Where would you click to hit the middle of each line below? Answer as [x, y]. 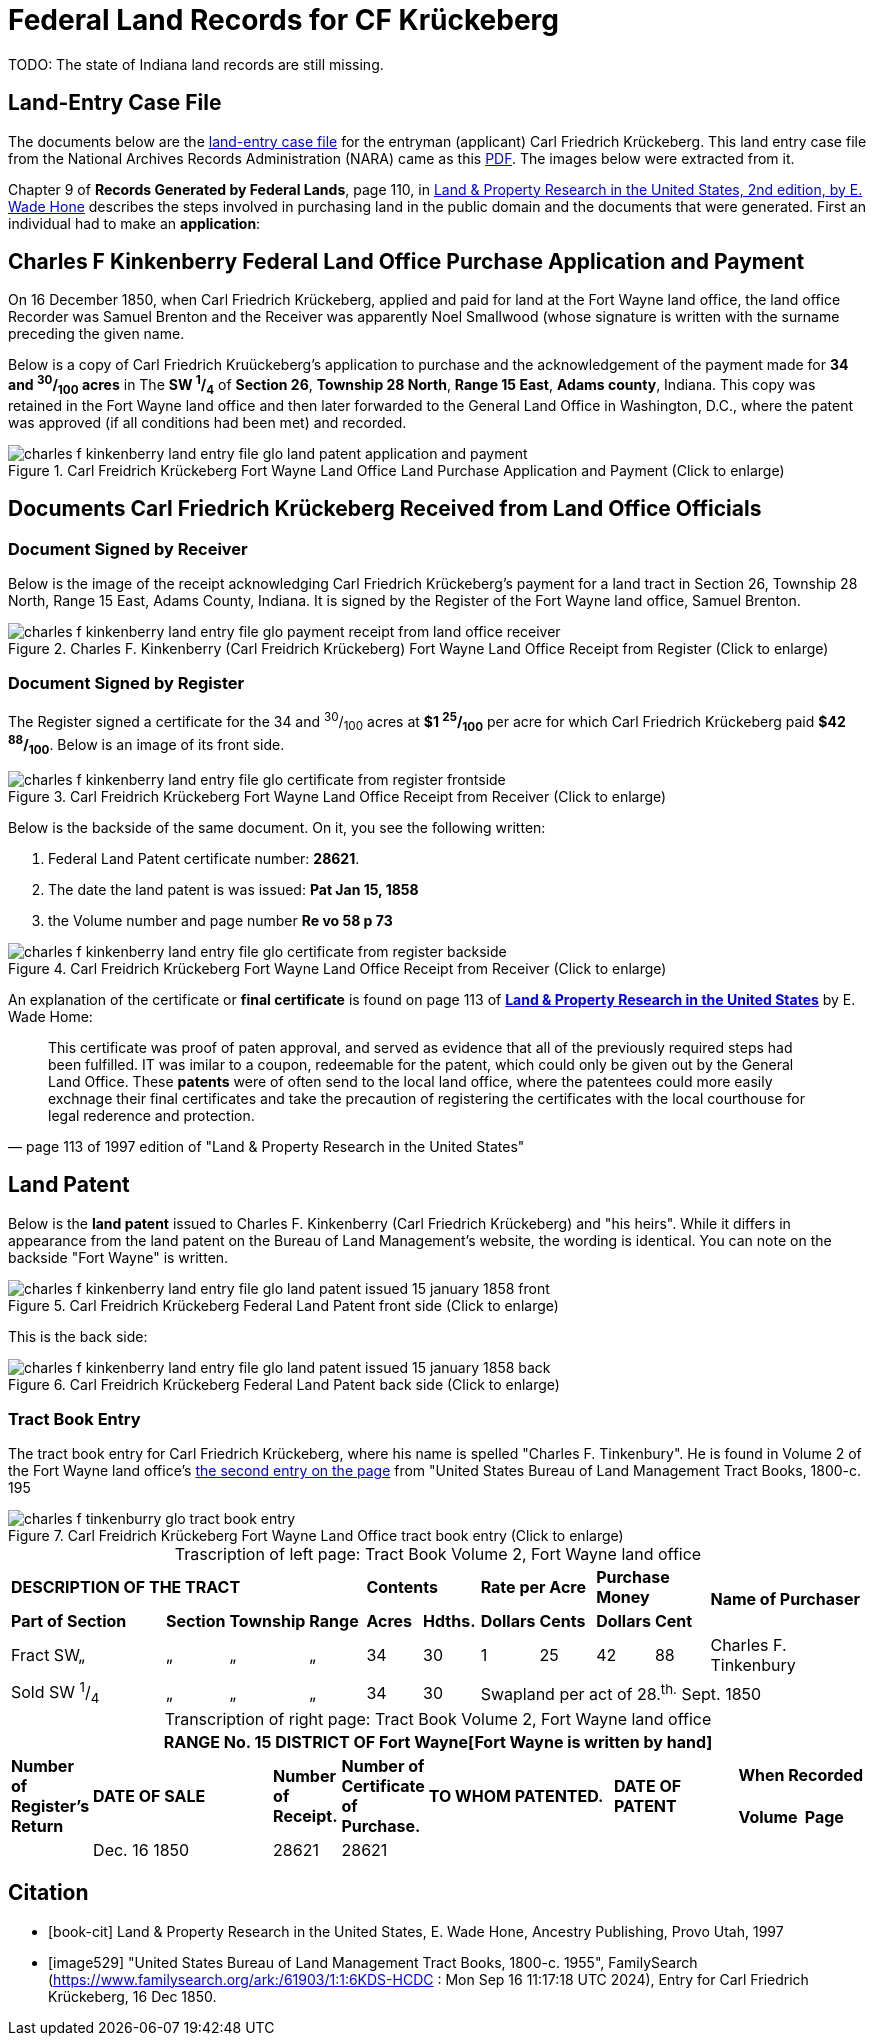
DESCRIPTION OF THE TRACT [126, 1587]
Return [37, 1825]
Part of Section [69, 1621]
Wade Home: [50, 1016]
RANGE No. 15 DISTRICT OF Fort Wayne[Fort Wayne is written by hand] [438, 1741]
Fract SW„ [48, 1655]
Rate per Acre [533, 1587]
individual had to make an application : [134, 223]
